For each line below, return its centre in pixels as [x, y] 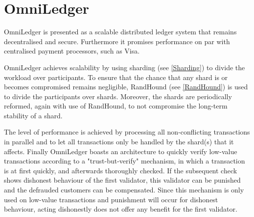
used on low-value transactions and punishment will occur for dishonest [111, 199]
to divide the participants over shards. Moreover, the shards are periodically [118, 96]
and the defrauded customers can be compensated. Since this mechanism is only [124, 190]
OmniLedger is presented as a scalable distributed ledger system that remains [120, 32]
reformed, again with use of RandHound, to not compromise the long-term [116, 106]
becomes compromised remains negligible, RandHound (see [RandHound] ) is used [126, 87]
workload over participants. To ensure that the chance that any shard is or [116, 77]
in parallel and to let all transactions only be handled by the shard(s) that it [119, 142]
